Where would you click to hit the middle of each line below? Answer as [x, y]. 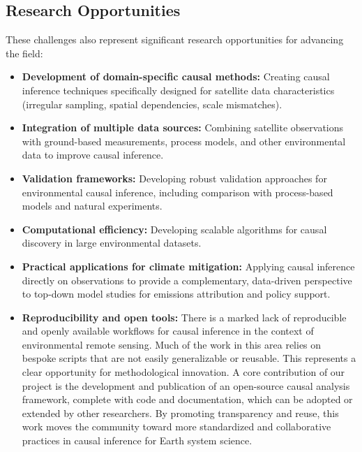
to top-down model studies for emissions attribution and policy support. [176, 294]
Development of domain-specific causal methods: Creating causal [176, 76]
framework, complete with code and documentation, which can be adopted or [187, 399]
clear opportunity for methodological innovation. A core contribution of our [183, 372]
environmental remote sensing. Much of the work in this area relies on [172, 344]
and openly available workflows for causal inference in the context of [168, 331]
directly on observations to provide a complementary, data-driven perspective [187, 280]
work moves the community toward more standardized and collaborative [176, 427]
